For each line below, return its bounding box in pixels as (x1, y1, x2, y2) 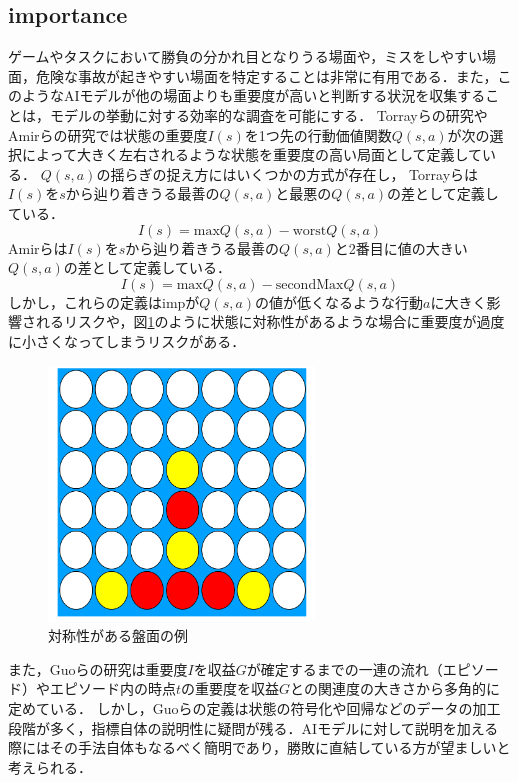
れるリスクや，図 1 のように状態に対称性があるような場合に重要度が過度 (35, 311, 505, 332)
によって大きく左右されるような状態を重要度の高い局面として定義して (21, 144, 483, 165)
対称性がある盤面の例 (48, 625, 188, 646)
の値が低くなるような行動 (255, 291, 424, 312)
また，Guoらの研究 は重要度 (8, 658, 188, 679)
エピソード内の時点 (49, 678, 176, 699)
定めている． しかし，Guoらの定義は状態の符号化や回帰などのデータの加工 (8, 697, 501, 718)
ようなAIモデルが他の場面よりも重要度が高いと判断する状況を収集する (21, 85, 486, 106)
